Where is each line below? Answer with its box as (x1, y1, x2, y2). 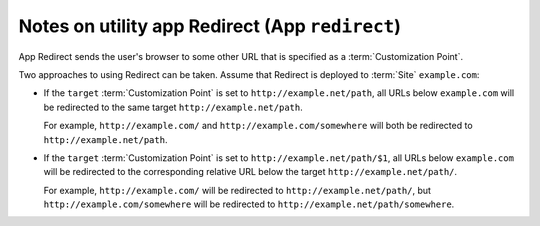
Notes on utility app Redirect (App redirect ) (18, 15, 402, 37)
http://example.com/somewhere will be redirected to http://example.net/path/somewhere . (43, 198, 455, 210)
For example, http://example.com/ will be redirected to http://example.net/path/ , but (43, 184, 432, 196)
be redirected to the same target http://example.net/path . (43, 101, 304, 113)
